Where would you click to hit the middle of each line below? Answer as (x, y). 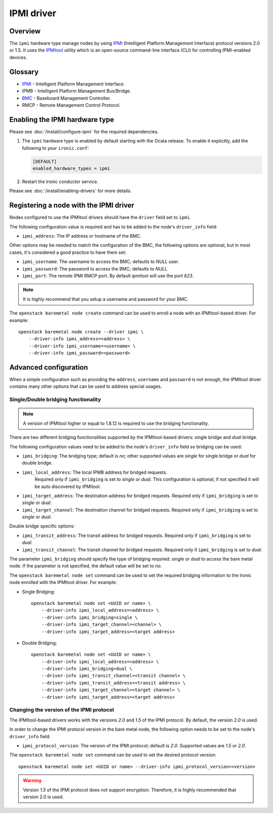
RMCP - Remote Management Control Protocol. (71, 105)
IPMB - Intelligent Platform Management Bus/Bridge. (77, 91)
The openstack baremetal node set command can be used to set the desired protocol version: (113, 755)
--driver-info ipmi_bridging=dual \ (87, 669)
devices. (18, 57)
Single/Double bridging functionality (55, 399)
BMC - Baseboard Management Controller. (66, 98)
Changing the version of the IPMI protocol (62, 710)
